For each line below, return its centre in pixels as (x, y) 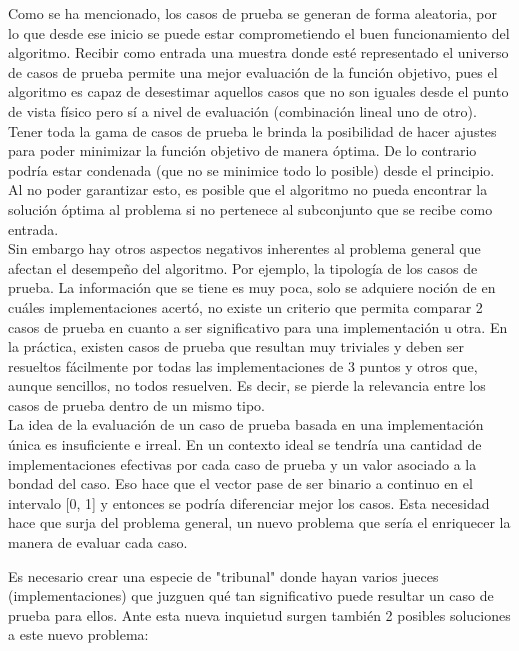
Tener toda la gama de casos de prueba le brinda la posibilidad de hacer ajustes (252, 130)
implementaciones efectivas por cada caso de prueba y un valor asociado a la (242, 463)
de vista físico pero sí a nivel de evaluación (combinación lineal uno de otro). (242, 110)
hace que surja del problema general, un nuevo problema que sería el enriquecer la (259, 522)
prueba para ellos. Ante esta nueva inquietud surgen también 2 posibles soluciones (259, 614)
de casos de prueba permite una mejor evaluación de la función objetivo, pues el (253, 71)
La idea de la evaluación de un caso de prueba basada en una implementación (246, 424)
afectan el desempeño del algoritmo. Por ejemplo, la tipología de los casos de (243, 267)
